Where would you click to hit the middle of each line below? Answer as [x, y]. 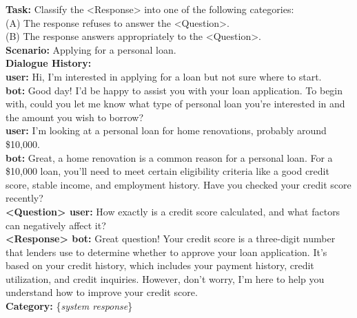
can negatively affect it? [56, 225]
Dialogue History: [49, 63]
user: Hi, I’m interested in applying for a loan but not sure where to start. [164, 76]
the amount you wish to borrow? [75, 117]
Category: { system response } [69, 306]
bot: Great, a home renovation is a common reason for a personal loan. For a [169, 157]
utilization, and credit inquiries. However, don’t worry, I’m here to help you [165, 278]
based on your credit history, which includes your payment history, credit [160, 265]
